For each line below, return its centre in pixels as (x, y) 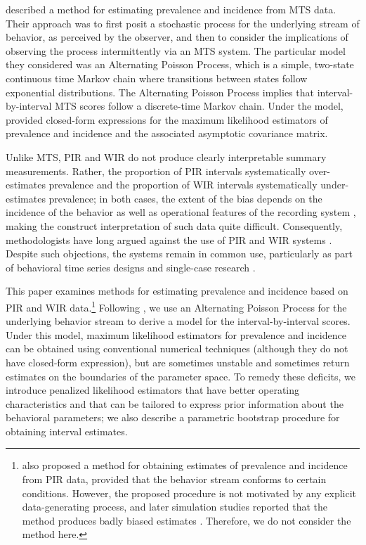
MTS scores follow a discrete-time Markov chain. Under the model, (199, 106)
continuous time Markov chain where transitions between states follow (157, 78)
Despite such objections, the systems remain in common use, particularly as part (179, 254)
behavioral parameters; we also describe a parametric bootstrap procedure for (173, 417)
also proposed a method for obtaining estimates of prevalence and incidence (185, 465)
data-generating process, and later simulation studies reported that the (175, 507)
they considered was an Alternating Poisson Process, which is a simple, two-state (180, 64)
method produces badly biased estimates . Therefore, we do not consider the (187, 520)
